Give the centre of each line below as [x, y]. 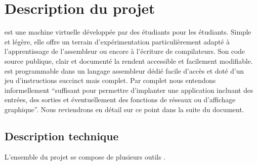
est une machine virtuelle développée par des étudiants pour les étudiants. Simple [128, 32]
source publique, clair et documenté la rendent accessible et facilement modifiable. [129, 61]
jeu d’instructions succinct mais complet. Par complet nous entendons [110, 80]
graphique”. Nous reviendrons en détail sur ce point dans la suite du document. [124, 109]
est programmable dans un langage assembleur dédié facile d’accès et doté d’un [124, 70]
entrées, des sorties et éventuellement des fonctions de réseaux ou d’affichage [120, 100]
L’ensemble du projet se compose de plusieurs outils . [85, 156]
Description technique [62, 136]
